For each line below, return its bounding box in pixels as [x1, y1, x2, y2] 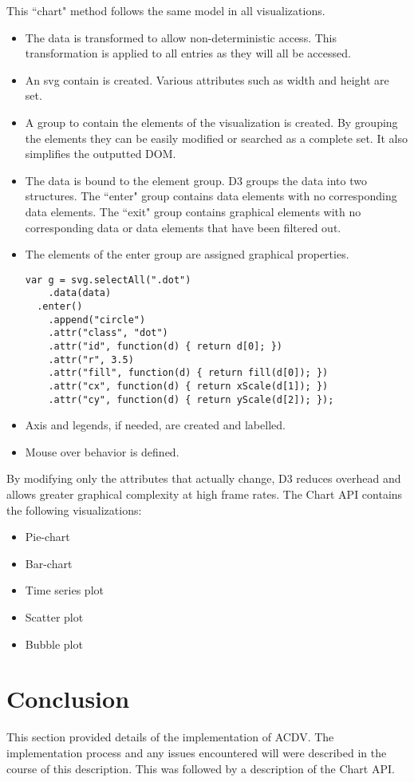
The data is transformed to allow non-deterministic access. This [25, 29, 337, 45]
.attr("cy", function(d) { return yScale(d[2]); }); [48, 393, 334, 405]
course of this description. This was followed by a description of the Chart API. [6, 760, 395, 776]
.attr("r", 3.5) [48, 353, 134, 365]
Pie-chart [25, 528, 70, 545]
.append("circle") [48, 314, 146, 326]
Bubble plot [25, 635, 83, 652]
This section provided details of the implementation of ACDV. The [6, 729, 334, 745]
